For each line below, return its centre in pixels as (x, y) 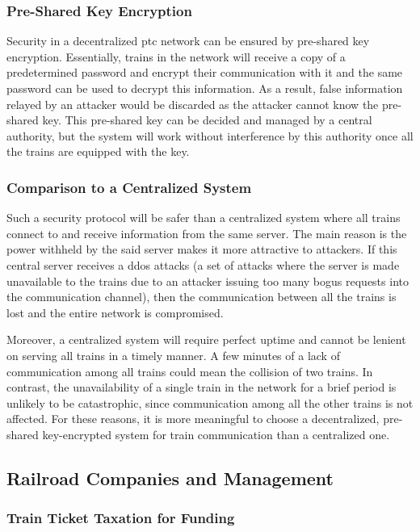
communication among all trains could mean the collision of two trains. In (190, 371)
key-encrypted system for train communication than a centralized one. (216, 434)
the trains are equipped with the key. (98, 151)
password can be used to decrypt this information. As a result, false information (205, 88)
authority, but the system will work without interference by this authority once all (210, 135)
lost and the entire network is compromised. (115, 312)
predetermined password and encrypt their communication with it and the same (205, 72)
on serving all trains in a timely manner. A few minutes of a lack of (173, 355)
